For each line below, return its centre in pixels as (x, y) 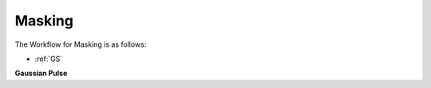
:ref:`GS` (49, 59)
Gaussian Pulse (41, 73)
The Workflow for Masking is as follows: (81, 44)
